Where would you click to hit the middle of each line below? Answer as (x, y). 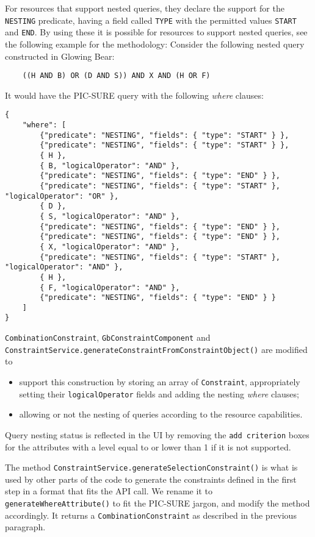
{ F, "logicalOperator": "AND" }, (110, 287)
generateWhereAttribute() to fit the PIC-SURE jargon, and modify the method (157, 503)
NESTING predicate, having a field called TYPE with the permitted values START (151, 20)
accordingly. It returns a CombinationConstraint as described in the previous (151, 515)
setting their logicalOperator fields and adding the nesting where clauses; (159, 393)
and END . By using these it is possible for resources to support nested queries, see (156, 32)
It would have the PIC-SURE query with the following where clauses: (134, 95)
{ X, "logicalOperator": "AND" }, (110, 247)
